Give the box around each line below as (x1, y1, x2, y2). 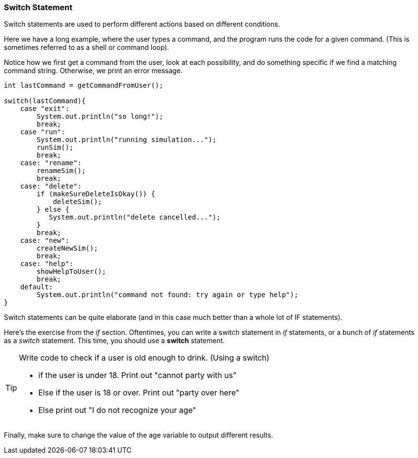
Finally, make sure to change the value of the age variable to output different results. (4, 431, 273, 440)
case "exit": (20, 105, 69, 113)
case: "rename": (20, 159, 82, 167)
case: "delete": (20, 182, 82, 190)
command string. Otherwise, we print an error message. (4, 66, 183, 75)
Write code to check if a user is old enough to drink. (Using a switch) (19, 353, 270, 363)
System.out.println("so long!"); (36, 112, 163, 121)
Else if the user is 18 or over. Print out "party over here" (38, 388, 240, 398)
